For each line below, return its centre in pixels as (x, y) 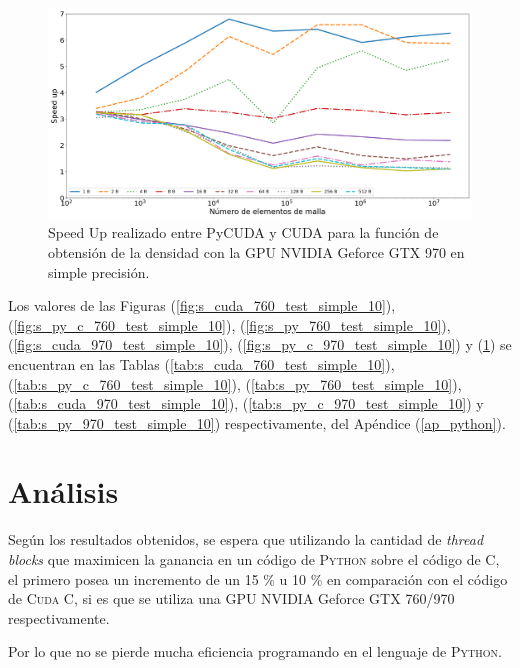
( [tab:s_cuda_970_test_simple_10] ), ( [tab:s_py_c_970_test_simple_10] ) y (246, 403)
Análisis (63, 491)
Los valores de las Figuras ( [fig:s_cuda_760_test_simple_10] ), (202, 305)
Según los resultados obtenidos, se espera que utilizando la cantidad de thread (246, 539)
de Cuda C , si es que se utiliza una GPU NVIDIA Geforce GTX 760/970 (231, 598)
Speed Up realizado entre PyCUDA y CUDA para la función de (243, 232)
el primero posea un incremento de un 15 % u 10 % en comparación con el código (258, 578)
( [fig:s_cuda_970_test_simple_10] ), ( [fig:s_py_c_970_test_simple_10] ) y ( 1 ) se (260, 344)
